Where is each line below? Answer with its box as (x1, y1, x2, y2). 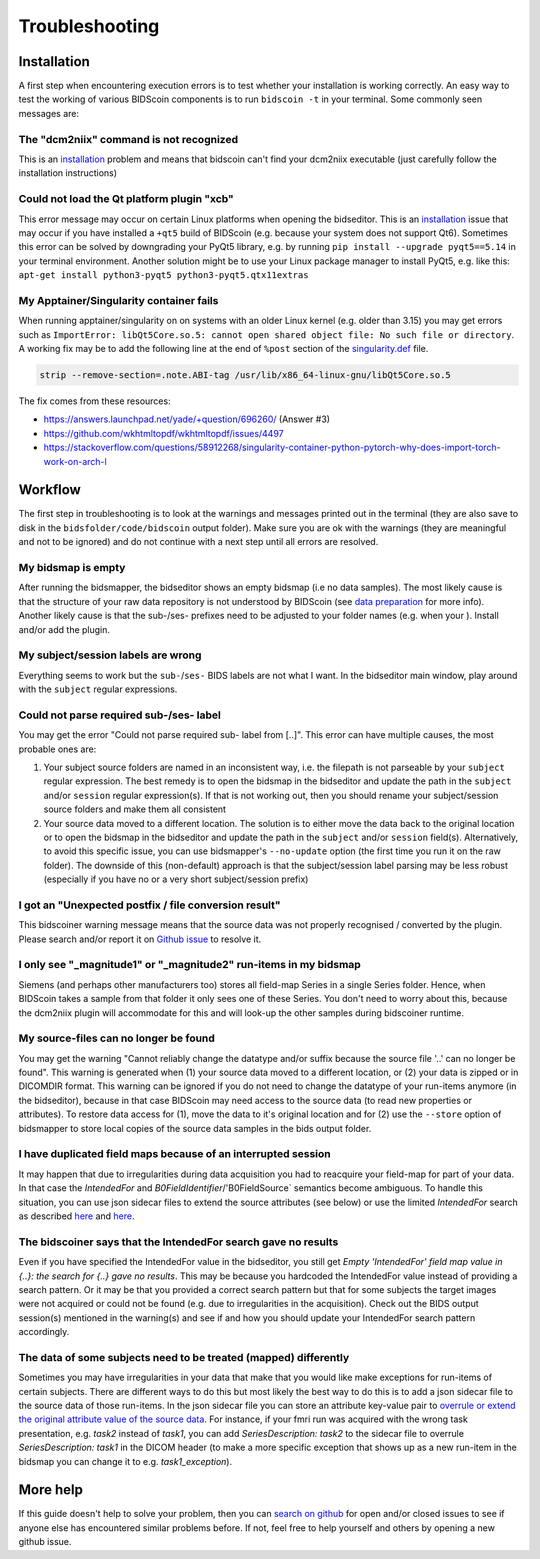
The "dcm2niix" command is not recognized (18, 132, 239, 146)
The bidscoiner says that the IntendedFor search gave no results (18, 1235, 339, 1249)
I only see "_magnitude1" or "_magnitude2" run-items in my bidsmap (18, 958, 362, 972)
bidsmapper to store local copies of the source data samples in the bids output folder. (18, 1122, 372, 1134)
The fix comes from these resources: (18, 395, 171, 407)
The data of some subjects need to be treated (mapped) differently (18, 1350, 350, 1364)
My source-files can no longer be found (18, 1031, 215, 1045)
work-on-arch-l (43, 455, 107, 467)
